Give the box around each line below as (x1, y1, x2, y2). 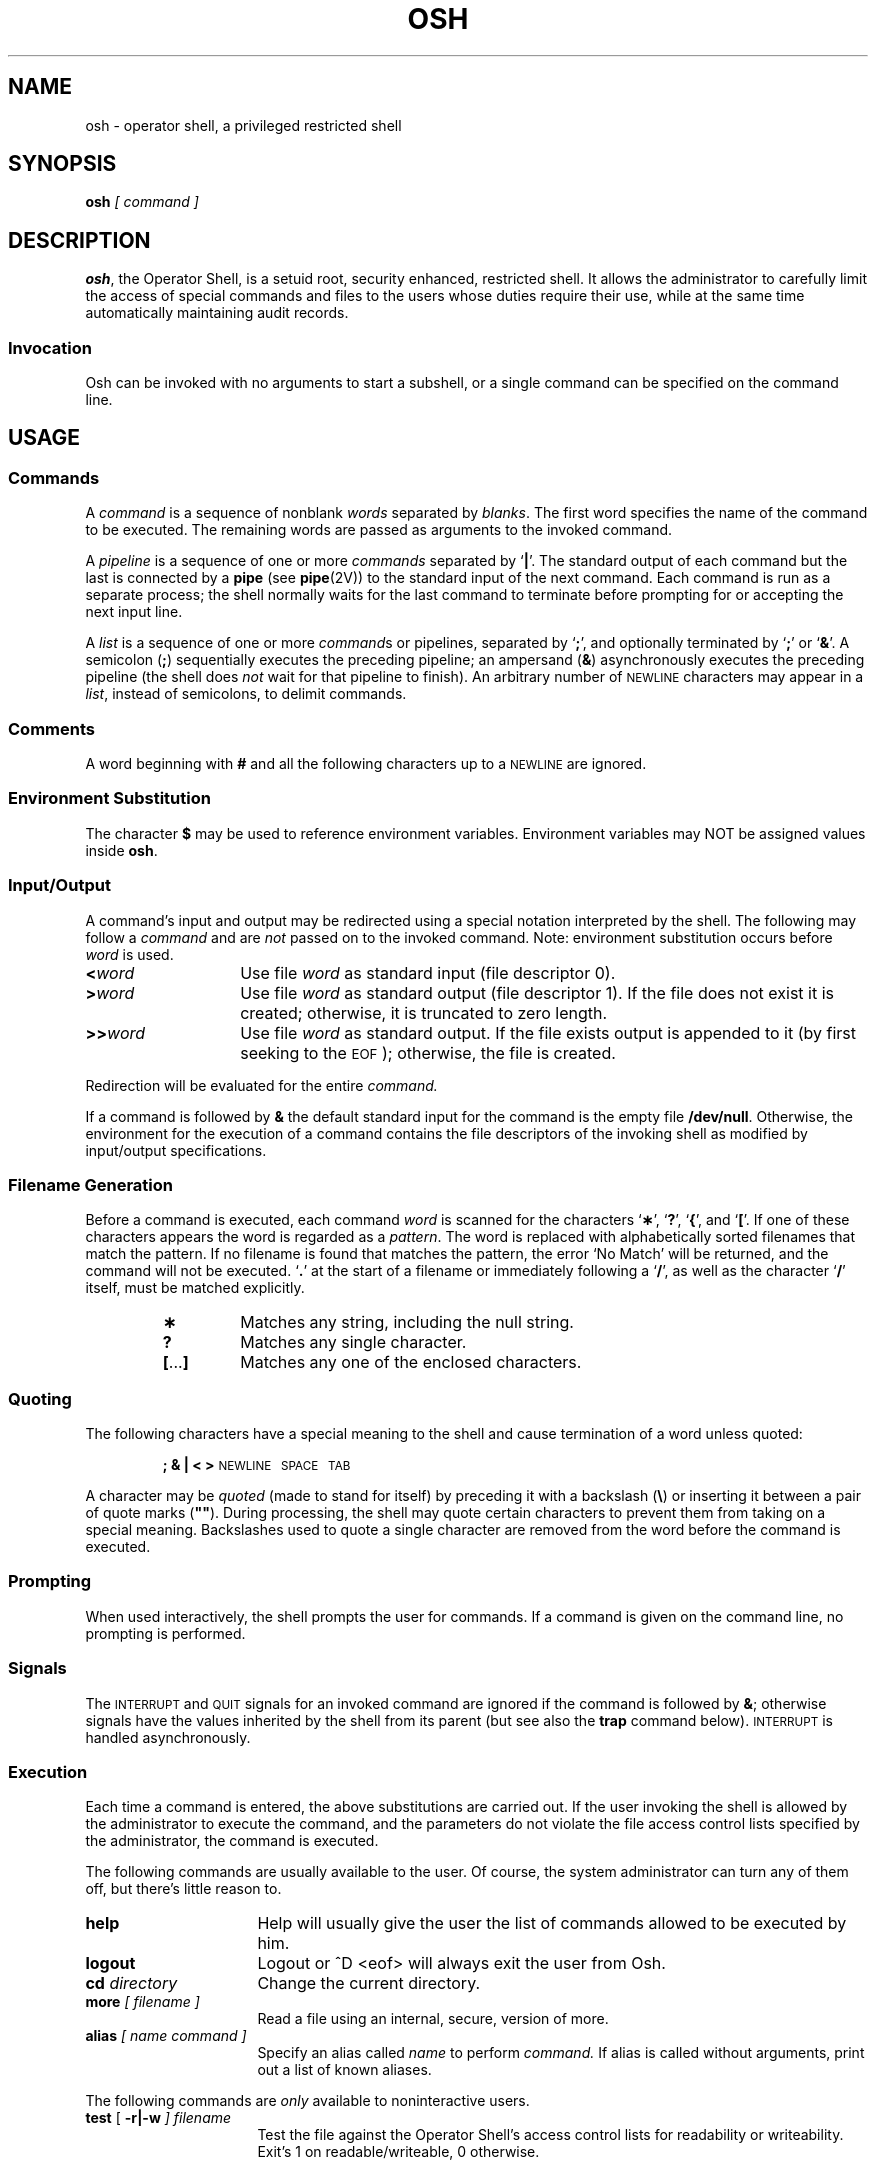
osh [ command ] (85, 193, 199, 211)
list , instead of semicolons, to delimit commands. (85, 685, 407, 703)
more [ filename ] (85, 1993, 200, 2011)
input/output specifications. (85, 1141, 267, 1159)
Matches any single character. (240, 1332, 467, 1353)
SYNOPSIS (8, 151, 117, 177)
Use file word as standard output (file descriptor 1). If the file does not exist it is (240, 982, 835, 1003)
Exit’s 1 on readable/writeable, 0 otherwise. (257, 2143, 540, 2161)
